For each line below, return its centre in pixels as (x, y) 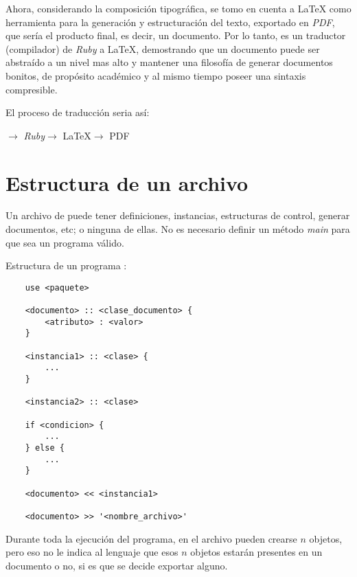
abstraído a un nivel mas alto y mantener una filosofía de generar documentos (169, 62)
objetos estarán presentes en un (256, 552)
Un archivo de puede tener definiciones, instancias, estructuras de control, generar (178, 215)
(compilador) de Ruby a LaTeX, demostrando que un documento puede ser (163, 48)
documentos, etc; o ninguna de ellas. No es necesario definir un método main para (178, 229)
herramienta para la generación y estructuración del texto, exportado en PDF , (170, 22)
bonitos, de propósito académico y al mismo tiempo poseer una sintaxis (156, 75)
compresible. (32, 89)
